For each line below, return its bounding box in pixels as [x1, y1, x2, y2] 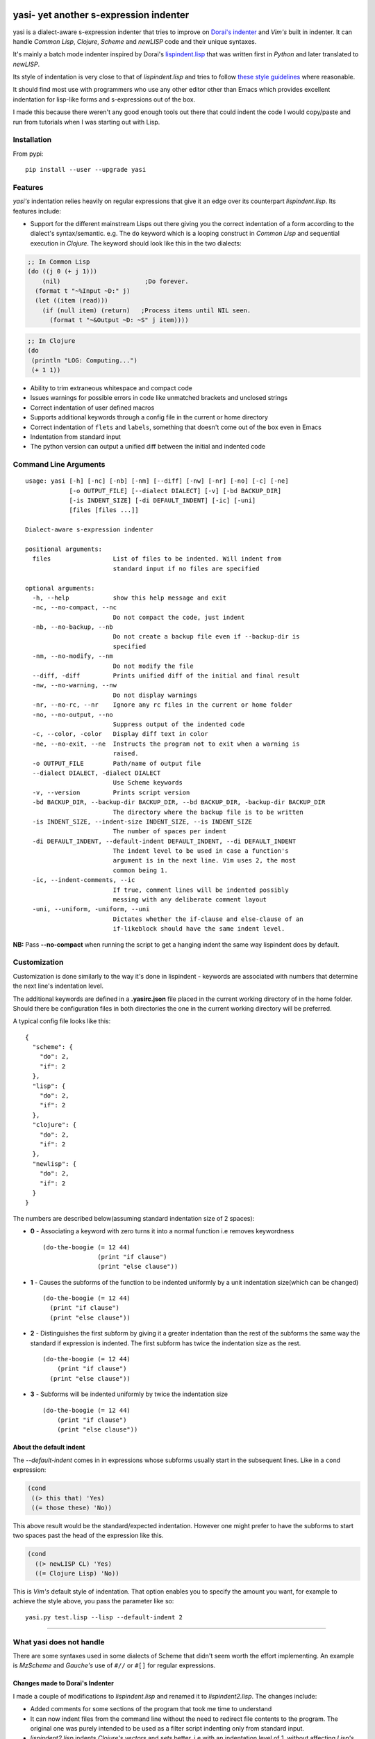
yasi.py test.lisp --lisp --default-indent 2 [25, 1613, 183, 1621]
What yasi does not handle [12, 1637, 105, 1646]
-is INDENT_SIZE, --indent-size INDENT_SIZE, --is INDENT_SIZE [32, 817, 253, 826]
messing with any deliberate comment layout [112, 896, 267, 904]
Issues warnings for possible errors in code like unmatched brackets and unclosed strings [30, 394, 288, 402]
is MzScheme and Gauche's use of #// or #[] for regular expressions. [12, 1661, 216, 1669]
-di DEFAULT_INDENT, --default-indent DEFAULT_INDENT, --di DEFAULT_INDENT [32, 837, 297, 845]
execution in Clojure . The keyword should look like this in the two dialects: [30, 239, 242, 247]
